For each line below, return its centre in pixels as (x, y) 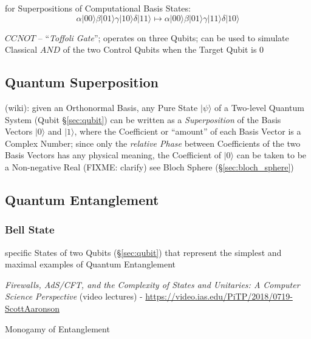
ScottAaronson (32, 308)
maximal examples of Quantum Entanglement (91, 264)
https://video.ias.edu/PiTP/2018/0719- (219, 296)
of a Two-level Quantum (259, 107)
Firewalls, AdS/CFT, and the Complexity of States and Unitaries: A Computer (152, 284)
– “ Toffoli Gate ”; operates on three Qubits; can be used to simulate (163, 37)
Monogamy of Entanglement (57, 328)
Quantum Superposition (82, 82)
